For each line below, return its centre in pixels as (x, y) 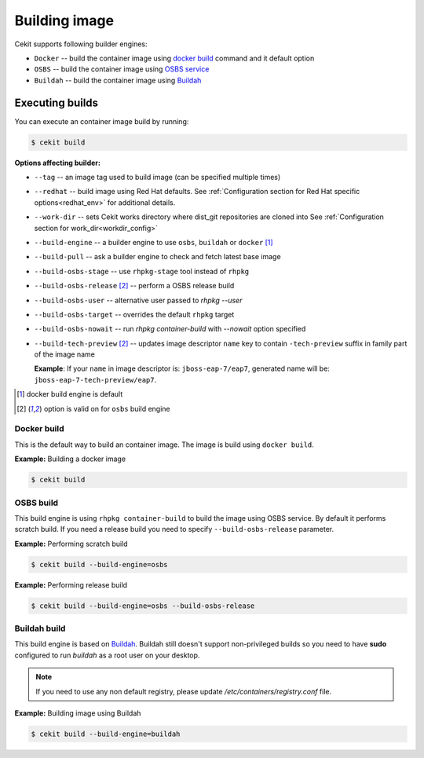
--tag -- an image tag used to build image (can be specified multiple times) (157, 177)
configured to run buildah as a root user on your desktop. (107, 655)
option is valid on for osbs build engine (107, 408)
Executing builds (56, 103)
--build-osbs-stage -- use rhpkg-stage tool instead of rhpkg (142, 271)
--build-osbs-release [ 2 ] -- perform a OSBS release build (134, 286)
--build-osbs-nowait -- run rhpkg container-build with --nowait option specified (170, 329)
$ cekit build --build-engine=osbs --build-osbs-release (143, 606)
